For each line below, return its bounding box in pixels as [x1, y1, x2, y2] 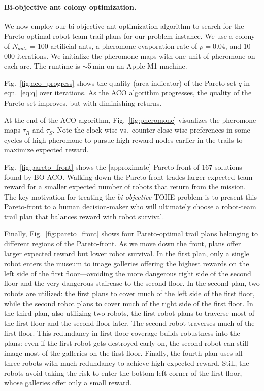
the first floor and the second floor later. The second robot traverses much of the [4, 317, 255, 328]
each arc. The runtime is [4, 60, 80, 71]
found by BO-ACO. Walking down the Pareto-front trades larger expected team [4, 171, 253, 182]
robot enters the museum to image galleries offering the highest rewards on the [4, 258, 249, 269]
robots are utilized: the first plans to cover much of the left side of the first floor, [4, 288, 255, 299]
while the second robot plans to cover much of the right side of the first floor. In [4, 298, 253, 308]
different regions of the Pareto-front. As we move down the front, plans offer [4, 238, 241, 249]
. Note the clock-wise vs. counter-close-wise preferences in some [52, 124, 250, 135]
